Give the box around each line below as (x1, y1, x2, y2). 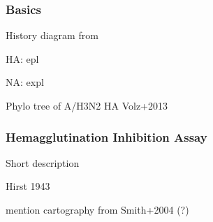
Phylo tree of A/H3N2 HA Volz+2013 (6, 98, 168, 112)
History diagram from (6, 28, 98, 43)
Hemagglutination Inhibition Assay (6, 128, 207, 145)
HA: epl (6, 51, 39, 66)
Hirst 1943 (6, 179, 50, 193)
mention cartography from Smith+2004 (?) (6, 202, 189, 216)
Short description (6, 155, 80, 170)
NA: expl (6, 75, 44, 89)
